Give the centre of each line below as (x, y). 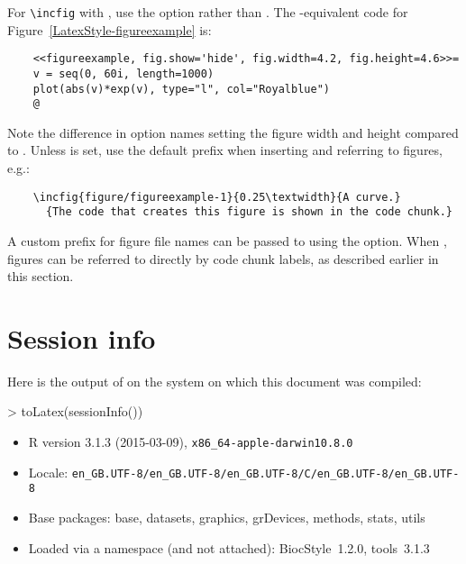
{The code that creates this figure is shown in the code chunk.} (249, 212)
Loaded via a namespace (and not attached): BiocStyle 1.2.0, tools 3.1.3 (229, 547)
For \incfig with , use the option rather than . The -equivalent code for (208, 12)
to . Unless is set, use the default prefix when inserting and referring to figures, (225, 150)
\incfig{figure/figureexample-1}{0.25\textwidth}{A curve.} (217, 197)
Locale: (48, 472)
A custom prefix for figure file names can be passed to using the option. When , (227, 240)
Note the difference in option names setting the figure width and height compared (233, 132)
